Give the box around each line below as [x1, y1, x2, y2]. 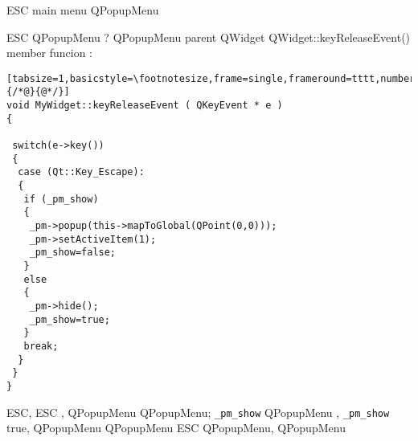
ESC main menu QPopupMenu [6, 2, 159, 18]
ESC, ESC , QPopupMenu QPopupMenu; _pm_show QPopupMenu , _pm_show [6, 403, 390, 420]
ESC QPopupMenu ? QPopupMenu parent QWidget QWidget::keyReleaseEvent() [6, 28, 411, 45]
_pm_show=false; [29, 247, 117, 259]
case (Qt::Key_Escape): [18, 166, 145, 178]
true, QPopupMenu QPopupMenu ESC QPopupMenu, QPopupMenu [6, 419, 346, 436]
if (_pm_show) [23, 193, 99, 205]
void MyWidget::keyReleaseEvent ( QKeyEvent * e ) [6, 100, 283, 112]
